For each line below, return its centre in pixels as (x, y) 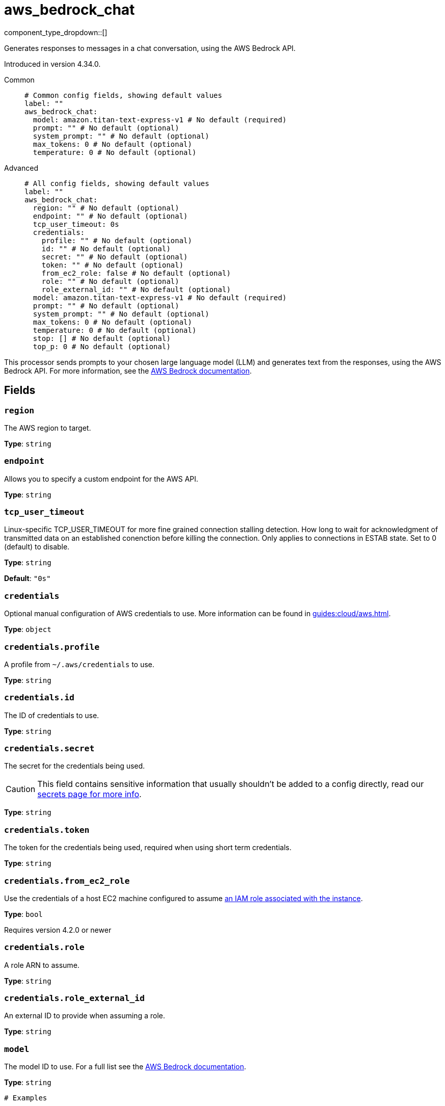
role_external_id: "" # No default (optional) (136, 289)
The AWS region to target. (48, 428)
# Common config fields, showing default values (123, 95)
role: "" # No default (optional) (110, 281)
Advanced (21, 168)
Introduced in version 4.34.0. (53, 64)
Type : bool (23, 914)
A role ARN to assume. (42, 965)
